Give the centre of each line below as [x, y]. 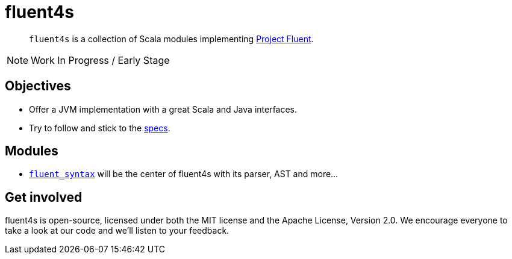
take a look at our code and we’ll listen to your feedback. [117, 231]
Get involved [44, 197]
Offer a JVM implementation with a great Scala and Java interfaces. [163, 109]
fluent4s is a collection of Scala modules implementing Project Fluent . [171, 39]
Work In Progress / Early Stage [100, 60]
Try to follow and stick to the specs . [100, 128]
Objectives [38, 86]
